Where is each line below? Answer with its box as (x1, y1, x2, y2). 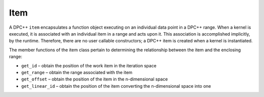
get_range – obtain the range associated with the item (21, 69, 133, 75)
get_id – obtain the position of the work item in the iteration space (21, 62, 156, 68)
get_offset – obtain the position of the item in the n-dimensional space (21, 76, 168, 82)
